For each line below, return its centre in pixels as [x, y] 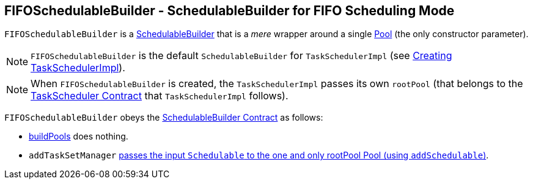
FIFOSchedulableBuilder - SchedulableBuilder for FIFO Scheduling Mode [230, 11]
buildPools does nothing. [79, 136]
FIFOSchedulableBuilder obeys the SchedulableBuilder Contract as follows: [164, 118]
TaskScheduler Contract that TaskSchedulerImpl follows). [160, 96]
